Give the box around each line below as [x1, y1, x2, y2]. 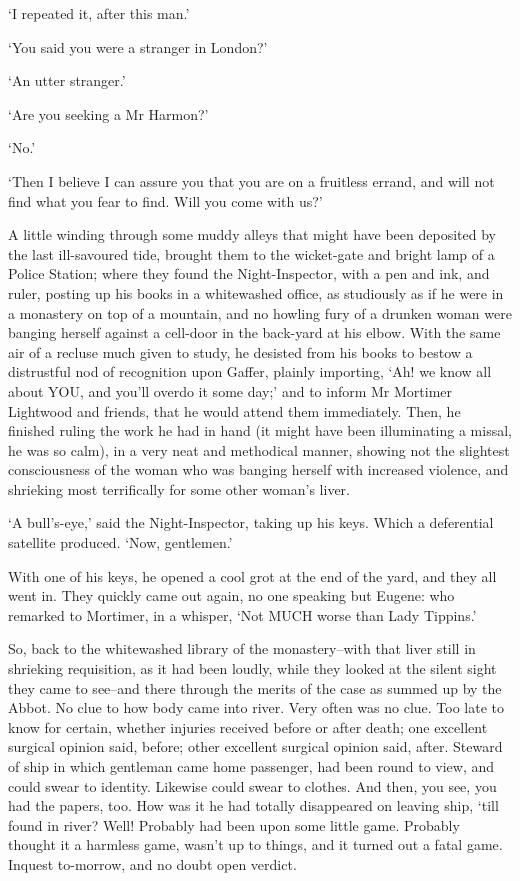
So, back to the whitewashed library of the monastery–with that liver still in [8, 638, 476, 659]
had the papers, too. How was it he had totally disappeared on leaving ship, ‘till [8, 795, 499, 816]
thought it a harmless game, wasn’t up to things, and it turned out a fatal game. [8, 834, 503, 855]
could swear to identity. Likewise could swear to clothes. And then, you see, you [8, 775, 497, 796]
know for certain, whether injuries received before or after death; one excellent [8, 716, 488, 737]
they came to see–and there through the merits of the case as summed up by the [8, 677, 502, 698]
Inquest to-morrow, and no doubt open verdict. [8, 853, 297, 874]
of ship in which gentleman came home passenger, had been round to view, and [8, 756, 495, 776]
